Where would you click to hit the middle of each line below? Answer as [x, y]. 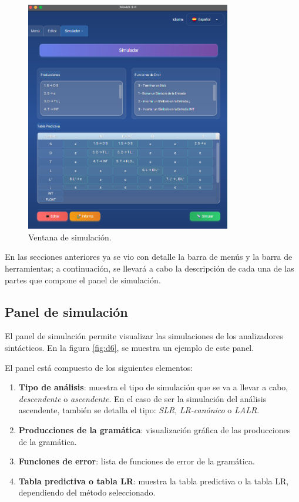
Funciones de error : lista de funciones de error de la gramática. [137, 461]
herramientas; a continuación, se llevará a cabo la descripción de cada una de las [149, 268]
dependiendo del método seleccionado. [87, 492]
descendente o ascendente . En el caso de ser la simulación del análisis [142, 398]
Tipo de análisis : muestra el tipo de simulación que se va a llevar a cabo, [153, 387]
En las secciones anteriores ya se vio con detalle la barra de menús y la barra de [149, 257]
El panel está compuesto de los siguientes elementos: [99, 367]
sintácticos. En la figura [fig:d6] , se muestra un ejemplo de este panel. [130, 347]
